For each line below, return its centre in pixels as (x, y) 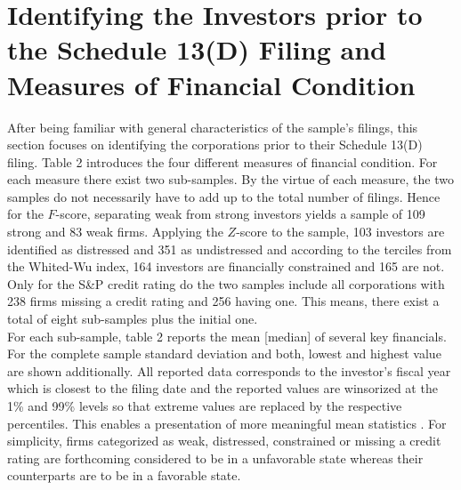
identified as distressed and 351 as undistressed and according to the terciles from (230, 249)
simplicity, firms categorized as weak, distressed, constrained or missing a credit (224, 441)
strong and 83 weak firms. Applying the (115, 232)
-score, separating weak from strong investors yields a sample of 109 (240, 214)
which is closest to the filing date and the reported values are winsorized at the (222, 388)
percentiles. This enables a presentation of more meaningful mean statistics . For (227, 423)
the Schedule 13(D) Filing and (197, 49)
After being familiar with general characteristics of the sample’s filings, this (213, 127)
